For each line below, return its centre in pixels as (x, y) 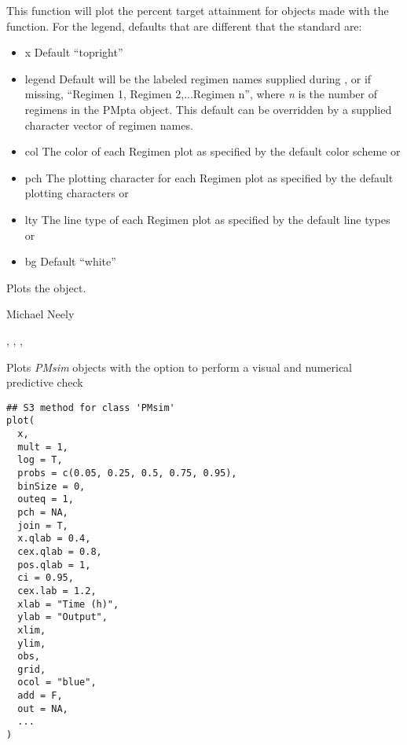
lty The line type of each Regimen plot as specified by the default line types (207, 219)
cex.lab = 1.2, (57, 591)
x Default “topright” (74, 52)
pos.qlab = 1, (54, 565)
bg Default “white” (70, 261)
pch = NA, (43, 512)
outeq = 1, (46, 499)
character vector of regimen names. (109, 125)
